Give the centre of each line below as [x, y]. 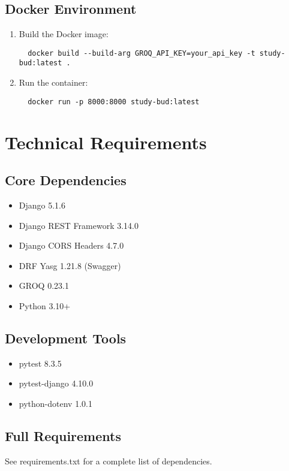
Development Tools [66, 338]
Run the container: [53, 82]
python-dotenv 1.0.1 [55, 403]
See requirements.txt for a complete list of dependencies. [109, 461]
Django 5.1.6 [42, 205]
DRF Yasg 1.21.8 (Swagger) [70, 265]
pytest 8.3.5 [40, 363]
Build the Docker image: [64, 34]
